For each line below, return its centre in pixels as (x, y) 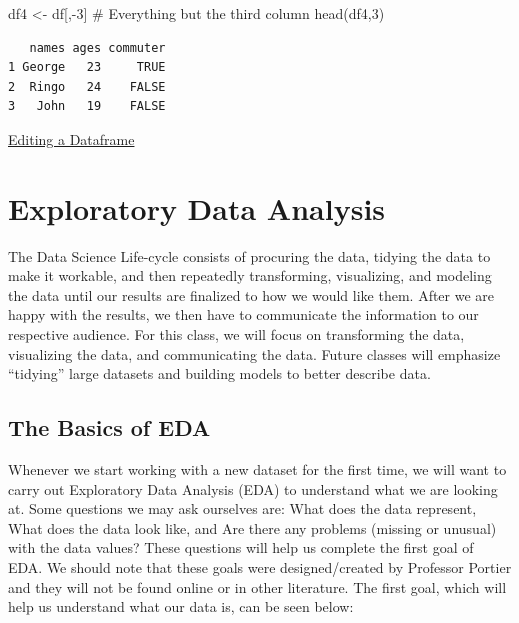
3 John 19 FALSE (87, 106)
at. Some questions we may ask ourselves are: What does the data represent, (242, 508)
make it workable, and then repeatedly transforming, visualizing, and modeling (250, 275)
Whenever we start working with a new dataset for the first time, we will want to (257, 469)
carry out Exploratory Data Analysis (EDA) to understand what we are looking (253, 488)
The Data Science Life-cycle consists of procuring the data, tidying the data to (249, 255)
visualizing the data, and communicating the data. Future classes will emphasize (254, 353)
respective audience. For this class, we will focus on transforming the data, (236, 334)
